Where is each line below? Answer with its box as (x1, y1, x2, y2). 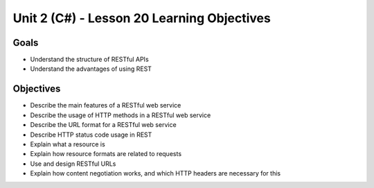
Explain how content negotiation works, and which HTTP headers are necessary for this (30, 169, 280, 178)
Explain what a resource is (30, 139, 105, 148)
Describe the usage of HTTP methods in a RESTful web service (30, 111, 211, 119)
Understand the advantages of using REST (30, 65, 152, 73)
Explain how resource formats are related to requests (30, 150, 182, 158)
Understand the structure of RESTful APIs (30, 55, 149, 64)
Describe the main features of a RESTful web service (30, 101, 181, 110)
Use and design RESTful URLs (30, 160, 116, 168)
